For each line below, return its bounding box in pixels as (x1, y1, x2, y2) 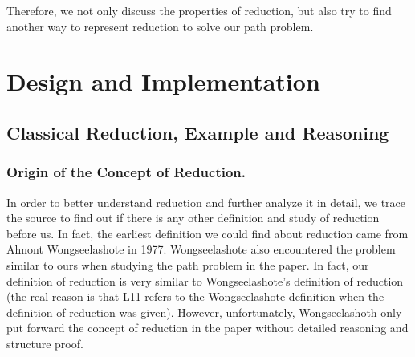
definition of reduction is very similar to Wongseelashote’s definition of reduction (6, 272, 404, 289)
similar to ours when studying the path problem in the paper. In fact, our (6, 256, 369, 273)
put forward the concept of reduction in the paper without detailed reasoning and (6, 319, 409, 336)
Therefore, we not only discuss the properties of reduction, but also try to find (6, 2, 392, 18)
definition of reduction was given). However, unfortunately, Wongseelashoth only (6, 303, 402, 320)
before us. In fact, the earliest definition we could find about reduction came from (6, 225, 409, 241)
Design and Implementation (6, 65, 320, 98)
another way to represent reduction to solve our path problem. (6, 18, 314, 34)
